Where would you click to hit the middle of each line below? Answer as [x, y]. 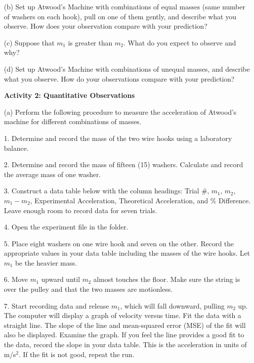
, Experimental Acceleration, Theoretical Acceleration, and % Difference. [140, 200]
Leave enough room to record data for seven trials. [81, 210]
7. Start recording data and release [57, 305]
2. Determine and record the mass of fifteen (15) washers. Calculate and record [124, 164]
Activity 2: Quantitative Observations [69, 95]
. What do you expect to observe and [180, 42]
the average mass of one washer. [52, 174]
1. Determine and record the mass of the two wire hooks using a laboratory [118, 138]
